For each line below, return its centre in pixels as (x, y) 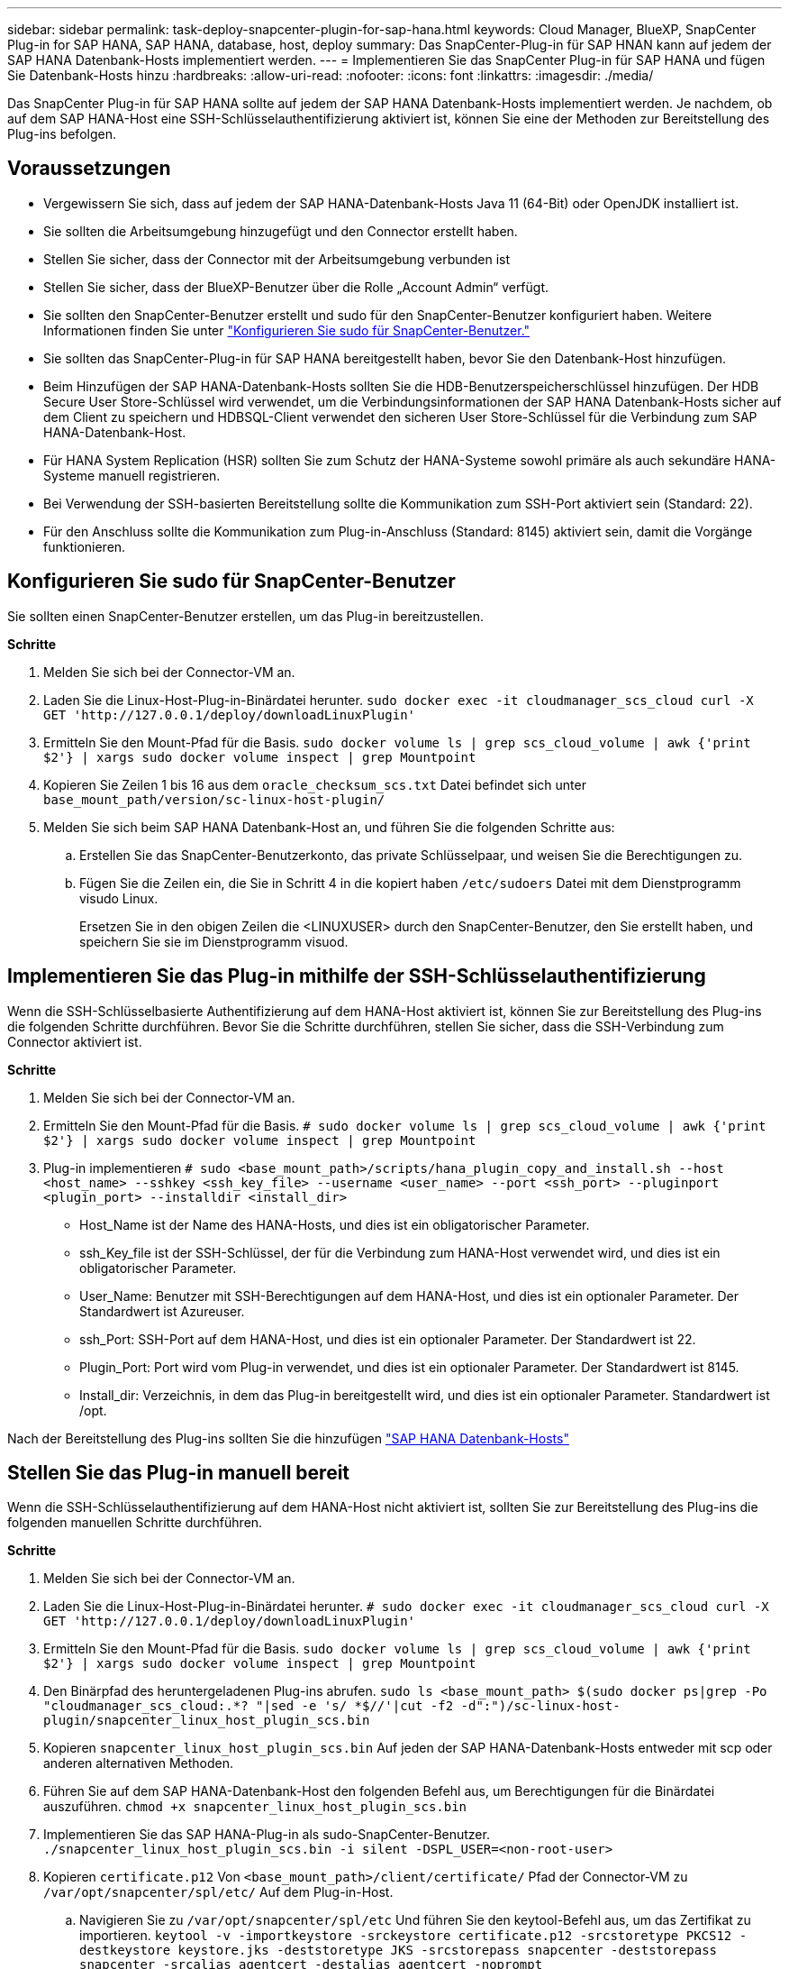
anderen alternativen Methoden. (138, 1763)
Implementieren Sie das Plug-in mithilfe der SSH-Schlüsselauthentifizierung (357, 976)
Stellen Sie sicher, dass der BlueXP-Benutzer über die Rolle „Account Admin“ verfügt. (296, 287)
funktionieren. (85, 546)
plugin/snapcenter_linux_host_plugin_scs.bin (207, 1721)
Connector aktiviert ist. (75, 1041)
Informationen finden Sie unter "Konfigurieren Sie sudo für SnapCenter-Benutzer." (287, 330)
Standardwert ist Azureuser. (162, 1311)
